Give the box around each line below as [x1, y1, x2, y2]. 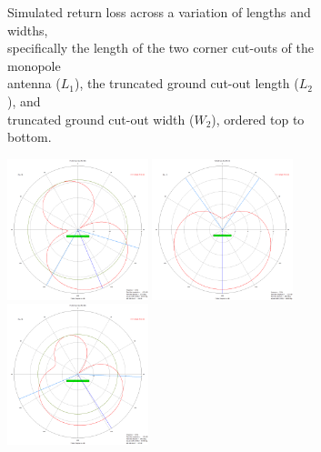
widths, [7, 20, 48, 39]
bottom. [7, 127, 52, 146]
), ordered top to [211, 109, 305, 128]
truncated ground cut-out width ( [7, 109, 195, 128]
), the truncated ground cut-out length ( [74, 74, 299, 93]
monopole [7, 55, 61, 75]
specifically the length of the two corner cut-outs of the [7, 38, 314, 57]
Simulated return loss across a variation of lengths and [7, 3, 311, 21]
